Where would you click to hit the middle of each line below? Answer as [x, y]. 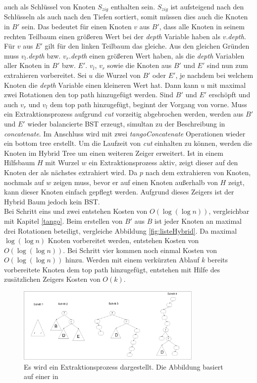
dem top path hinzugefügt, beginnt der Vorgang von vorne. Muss [148, 104]
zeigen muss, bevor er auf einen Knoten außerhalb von [135, 182]
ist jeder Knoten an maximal [198, 221]
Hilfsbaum [20, 162]
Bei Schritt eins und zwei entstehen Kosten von [76, 211]
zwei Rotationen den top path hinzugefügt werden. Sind [89, 95]
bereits [218, 260]
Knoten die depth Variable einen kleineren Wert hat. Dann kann [101, 85]
